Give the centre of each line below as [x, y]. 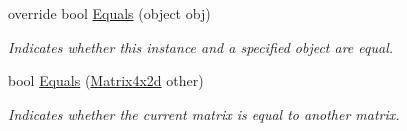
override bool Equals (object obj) [109, 13]
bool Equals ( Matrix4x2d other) [106, 80]
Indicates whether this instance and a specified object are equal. [201, 46]
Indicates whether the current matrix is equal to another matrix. [204, 113]
